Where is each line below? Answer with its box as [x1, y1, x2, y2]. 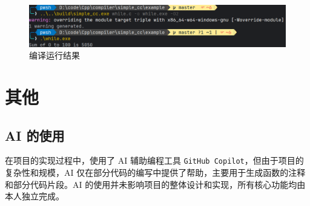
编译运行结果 [29, 49, 80, 62]
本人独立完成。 [5, 190, 64, 202]
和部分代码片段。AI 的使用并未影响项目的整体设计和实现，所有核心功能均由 [5, 178, 306, 190]
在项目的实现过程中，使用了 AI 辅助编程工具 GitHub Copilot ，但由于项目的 [5, 154, 304, 167]
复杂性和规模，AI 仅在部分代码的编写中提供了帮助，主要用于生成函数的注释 [5, 166, 306, 178]
